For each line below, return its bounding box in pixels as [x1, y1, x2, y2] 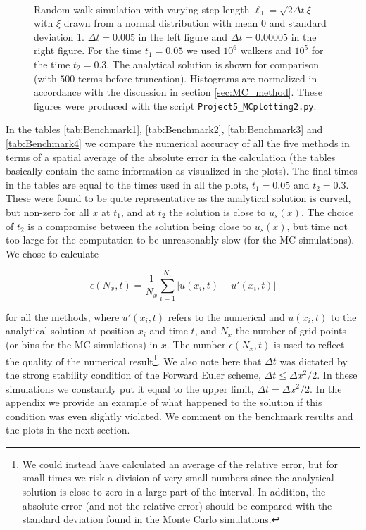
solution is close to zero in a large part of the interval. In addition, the [22, 484, 326, 499]
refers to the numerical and [168, 309, 285, 324]
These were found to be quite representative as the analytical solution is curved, [6, 191, 351, 206]
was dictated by [279, 353, 348, 368]
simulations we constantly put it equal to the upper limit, [6, 381, 254, 396]
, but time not [286, 218, 348, 233]
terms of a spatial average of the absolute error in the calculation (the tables [6, 149, 336, 164]
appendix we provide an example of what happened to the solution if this [6, 395, 322, 410]
